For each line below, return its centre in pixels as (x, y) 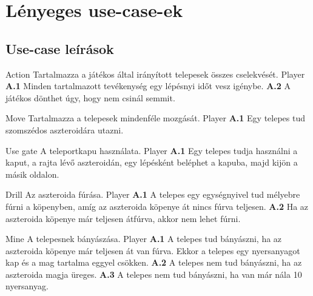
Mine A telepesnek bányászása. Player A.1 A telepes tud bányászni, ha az (144, 239)
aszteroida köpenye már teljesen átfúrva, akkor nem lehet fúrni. (123, 218)
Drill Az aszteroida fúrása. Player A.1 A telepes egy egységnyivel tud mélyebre (153, 194)
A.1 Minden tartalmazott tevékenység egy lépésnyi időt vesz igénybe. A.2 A (148, 86)
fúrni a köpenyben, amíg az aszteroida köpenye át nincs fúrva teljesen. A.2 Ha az (157, 206)
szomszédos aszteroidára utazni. (65, 129)
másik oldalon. (32, 174)
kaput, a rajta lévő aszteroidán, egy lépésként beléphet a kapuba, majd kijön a (152, 162)
